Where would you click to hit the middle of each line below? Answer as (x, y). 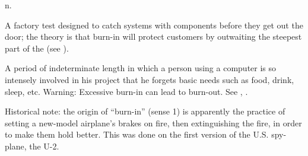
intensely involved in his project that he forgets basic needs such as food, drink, (150, 79)
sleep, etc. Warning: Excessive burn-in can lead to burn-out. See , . (126, 91)
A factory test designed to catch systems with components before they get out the (154, 25)
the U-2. (44, 146)
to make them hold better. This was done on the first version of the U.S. (137, 134)
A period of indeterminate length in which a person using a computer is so (141, 68)
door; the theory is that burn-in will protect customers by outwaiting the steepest (153, 36)
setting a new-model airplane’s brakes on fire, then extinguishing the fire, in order (153, 122)
